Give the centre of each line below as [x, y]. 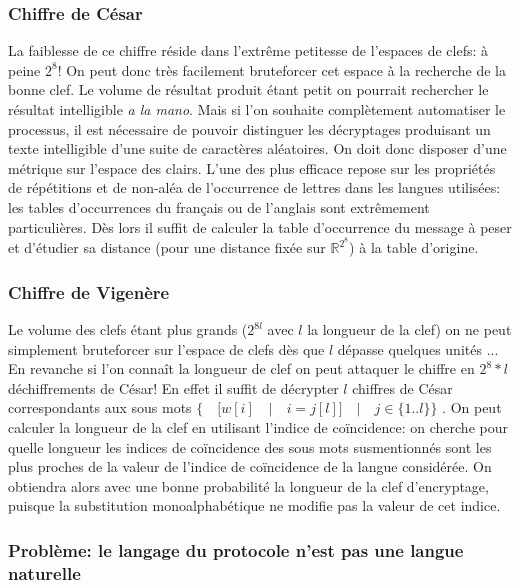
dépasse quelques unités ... [418, 348]
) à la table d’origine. [414, 247]
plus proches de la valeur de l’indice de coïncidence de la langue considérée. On [250, 466]
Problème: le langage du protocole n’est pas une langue [236, 549]
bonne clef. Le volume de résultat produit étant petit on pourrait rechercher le [248, 89]
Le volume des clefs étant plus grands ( [128, 329]
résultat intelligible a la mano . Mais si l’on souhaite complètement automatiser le [257, 109]
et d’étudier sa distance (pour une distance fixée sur [167, 247]
